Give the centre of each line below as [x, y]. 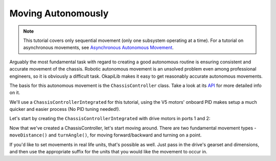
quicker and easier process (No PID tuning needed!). [65, 109]
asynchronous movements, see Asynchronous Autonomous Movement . [98, 48]
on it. [15, 93]
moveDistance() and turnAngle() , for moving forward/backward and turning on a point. [106, 135]
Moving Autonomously [59, 13]
